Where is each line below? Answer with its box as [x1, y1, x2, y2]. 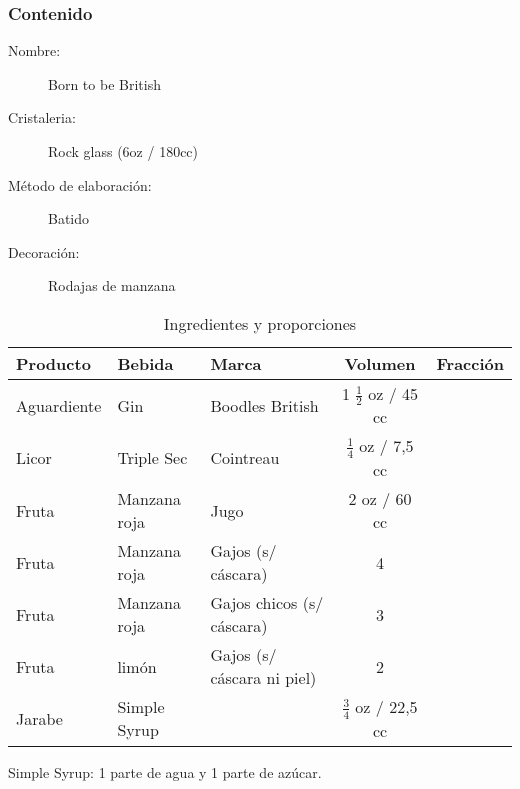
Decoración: [8, 241, 80, 262]
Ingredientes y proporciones [163, 311, 357, 335]
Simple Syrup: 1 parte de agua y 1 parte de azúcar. [8, 761, 322, 782]
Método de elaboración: [8, 174, 152, 195]
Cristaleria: [8, 107, 76, 128]
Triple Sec [117, 446, 188, 470]
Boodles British [210, 393, 319, 417]
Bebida [117, 351, 174, 375]
